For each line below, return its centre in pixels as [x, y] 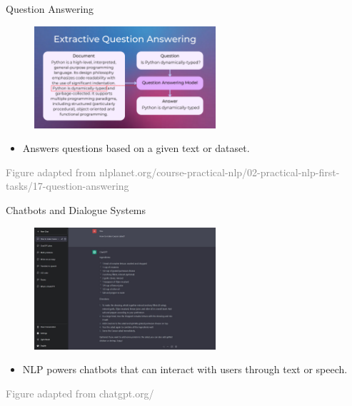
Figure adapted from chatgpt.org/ [80, 393]
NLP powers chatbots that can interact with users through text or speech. [185, 369]
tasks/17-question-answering [67, 186]
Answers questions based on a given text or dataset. [136, 148]
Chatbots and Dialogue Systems [76, 210]
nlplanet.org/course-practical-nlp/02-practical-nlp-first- [219, 172]
